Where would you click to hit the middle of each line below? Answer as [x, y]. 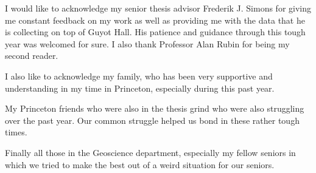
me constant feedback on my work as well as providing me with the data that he [155, 20]
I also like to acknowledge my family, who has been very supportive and [139, 76]
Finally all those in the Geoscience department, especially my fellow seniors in [150, 152]
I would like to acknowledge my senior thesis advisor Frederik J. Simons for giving [158, 8]
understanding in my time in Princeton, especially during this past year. [140, 88]
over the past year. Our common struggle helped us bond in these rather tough [152, 120]
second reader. [32, 56]
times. [16, 132]
